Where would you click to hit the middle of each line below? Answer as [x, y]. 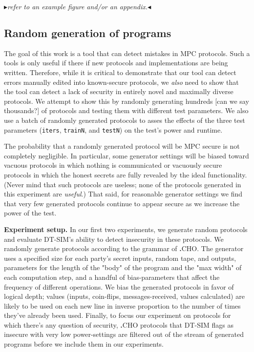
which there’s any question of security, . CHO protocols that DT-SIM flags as [119, 324]
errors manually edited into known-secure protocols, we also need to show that [121, 82]
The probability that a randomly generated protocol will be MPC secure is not [122, 146]
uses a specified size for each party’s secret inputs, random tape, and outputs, [120, 258]
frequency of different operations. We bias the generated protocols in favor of [119, 286]
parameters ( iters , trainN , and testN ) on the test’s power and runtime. [113, 129]
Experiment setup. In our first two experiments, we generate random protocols [126, 229]
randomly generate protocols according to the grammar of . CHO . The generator [124, 248]
